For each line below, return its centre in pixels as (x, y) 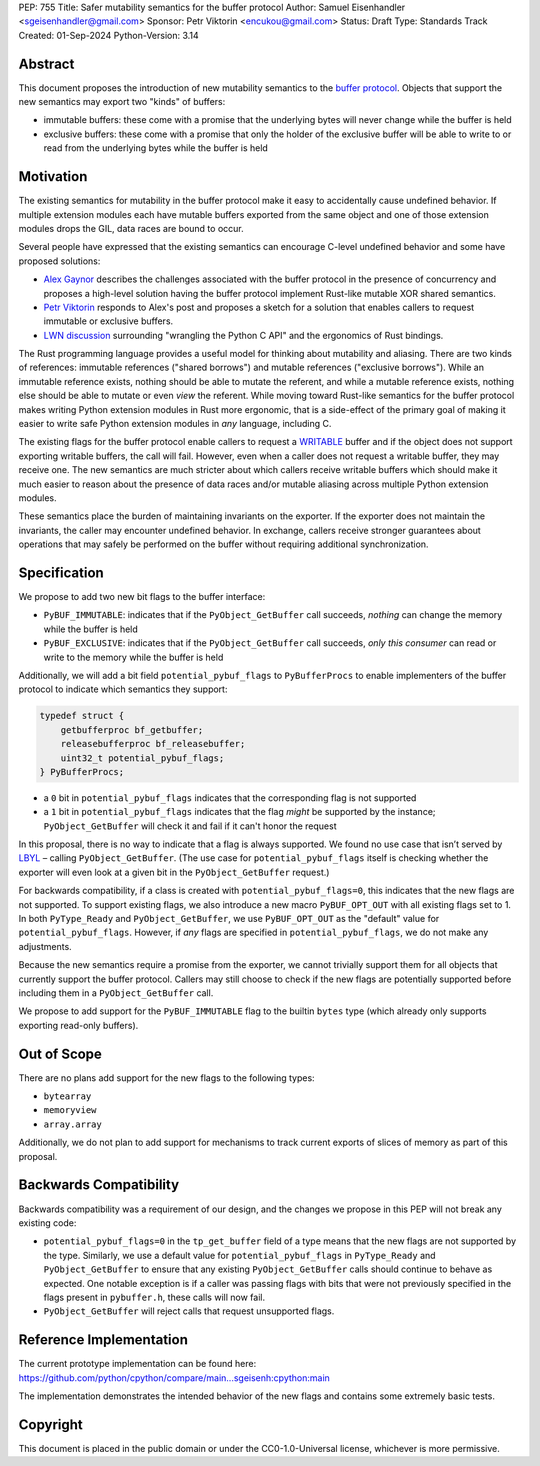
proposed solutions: (59, 261)
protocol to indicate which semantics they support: (123, 689)
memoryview (70, 1110)
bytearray (67, 1096)
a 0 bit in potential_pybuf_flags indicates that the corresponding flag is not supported (230, 797)
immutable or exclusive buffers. (108, 321)
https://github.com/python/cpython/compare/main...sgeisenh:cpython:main (174, 1377)
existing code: (47, 1222)
